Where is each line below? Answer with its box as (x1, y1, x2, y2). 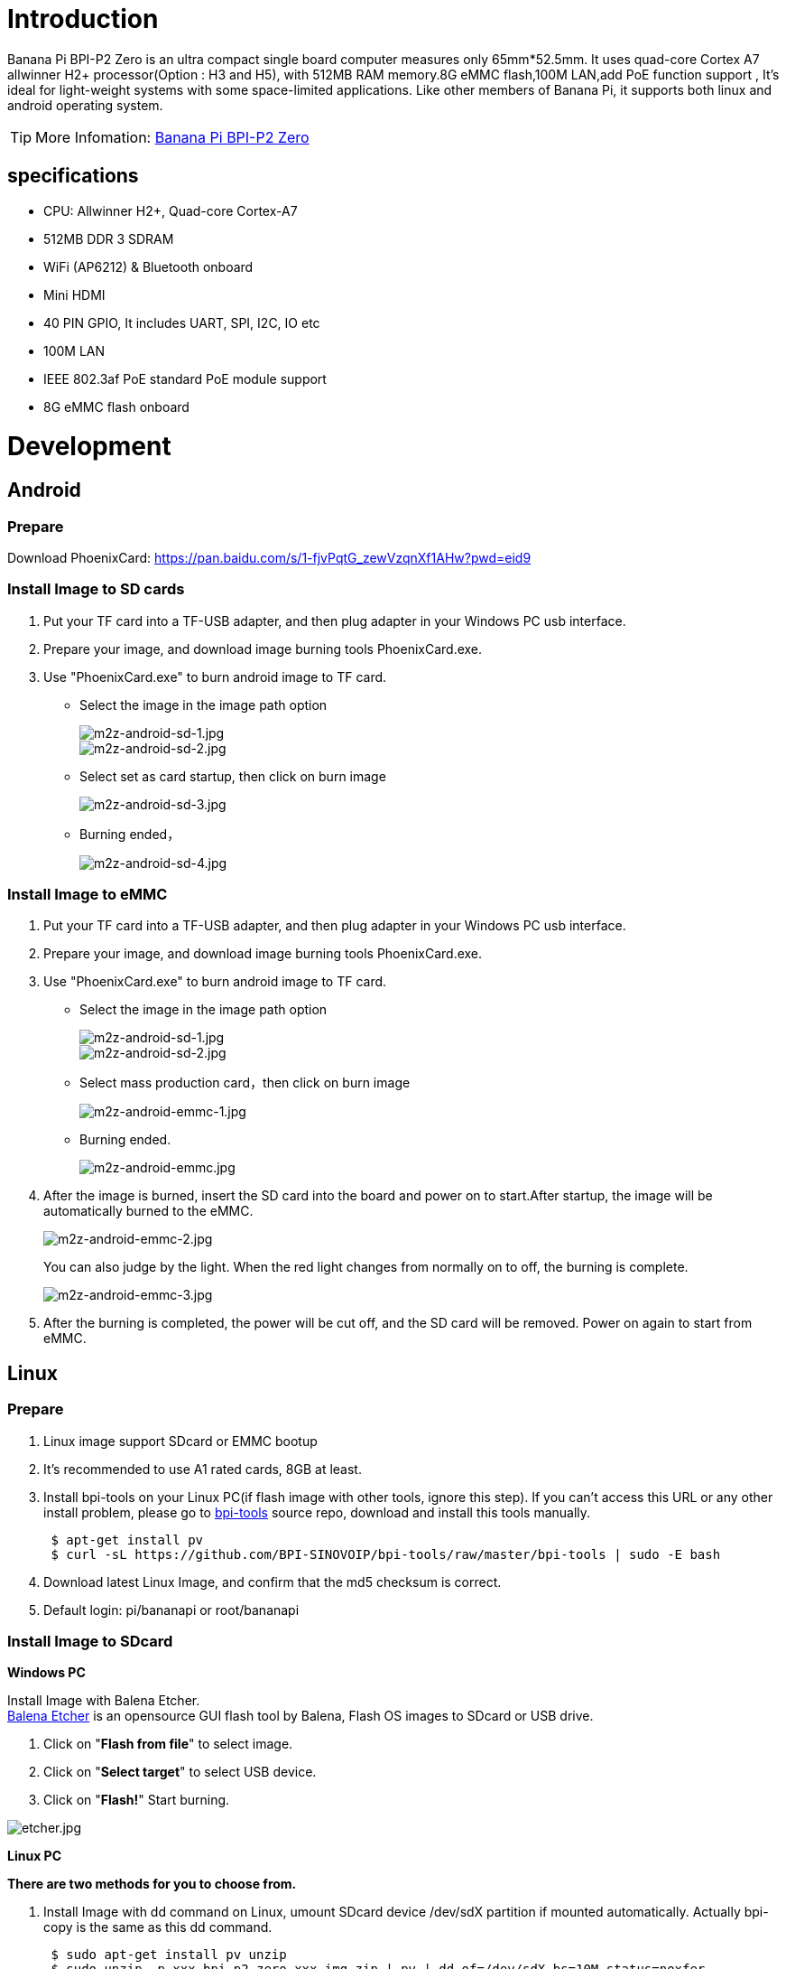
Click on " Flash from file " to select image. (43, 1736, 293, 1752)
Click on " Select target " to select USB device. (43, 1764, 317, 1780)
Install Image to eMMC (7, 885, 168, 904)
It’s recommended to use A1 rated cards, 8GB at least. (43, 1460, 362, 1477)
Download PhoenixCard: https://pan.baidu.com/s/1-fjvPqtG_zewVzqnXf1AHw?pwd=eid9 (7, 549, 532, 565)
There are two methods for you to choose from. (7, 1876, 297, 1892)
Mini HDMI (43, 286, 106, 303)
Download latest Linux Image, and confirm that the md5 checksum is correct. (43, 1573, 502, 1590)
